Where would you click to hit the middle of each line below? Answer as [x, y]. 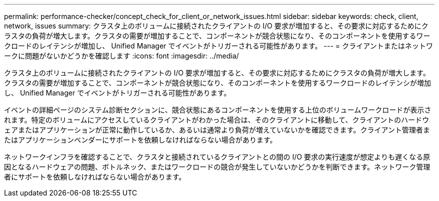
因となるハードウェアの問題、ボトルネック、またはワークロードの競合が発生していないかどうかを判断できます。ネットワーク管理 [217, 167]
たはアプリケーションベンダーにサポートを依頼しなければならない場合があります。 [141, 140]
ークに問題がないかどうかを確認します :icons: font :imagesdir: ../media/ [122, 56]
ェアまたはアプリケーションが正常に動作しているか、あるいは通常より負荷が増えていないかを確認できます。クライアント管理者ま [217, 130]
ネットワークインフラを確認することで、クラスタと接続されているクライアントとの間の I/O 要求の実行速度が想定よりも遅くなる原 [217, 157]
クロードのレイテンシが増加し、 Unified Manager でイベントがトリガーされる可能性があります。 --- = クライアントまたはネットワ [219, 46]
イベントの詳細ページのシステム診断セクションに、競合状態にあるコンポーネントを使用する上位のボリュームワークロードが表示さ [218, 110]
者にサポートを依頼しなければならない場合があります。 [95, 177]
